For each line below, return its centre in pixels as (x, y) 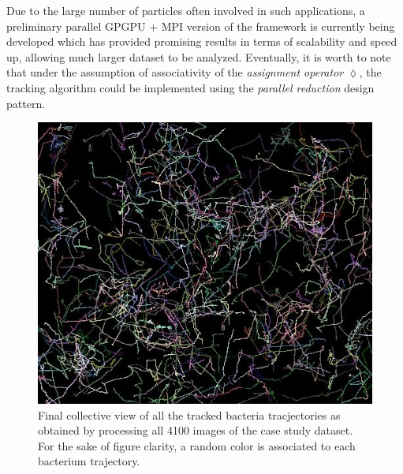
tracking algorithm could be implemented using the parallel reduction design (190, 87)
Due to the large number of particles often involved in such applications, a (186, 10)
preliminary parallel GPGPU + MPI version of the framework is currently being (201, 26)
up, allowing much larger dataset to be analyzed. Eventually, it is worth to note (199, 56)
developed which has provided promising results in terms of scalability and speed (202, 41)
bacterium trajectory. (89, 461)
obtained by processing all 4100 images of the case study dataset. (196, 430)
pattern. (26, 103)
